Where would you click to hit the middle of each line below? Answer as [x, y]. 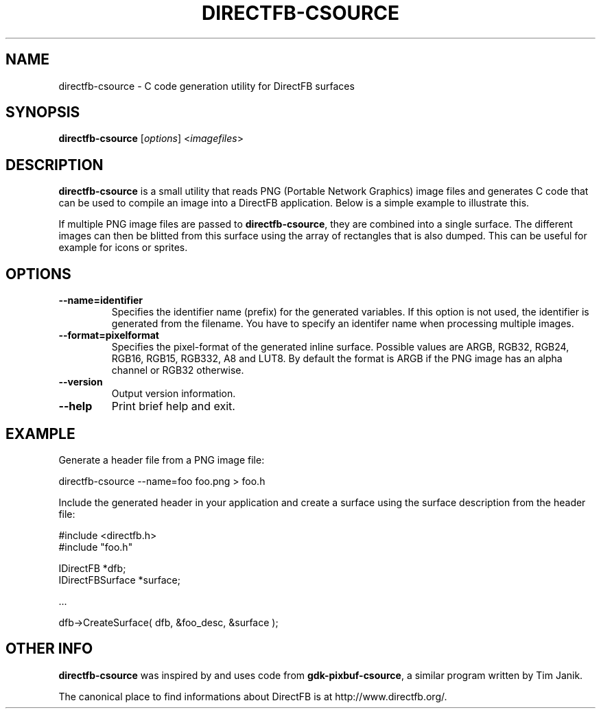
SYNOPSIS [43, 112]
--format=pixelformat [109, 335]
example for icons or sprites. [123, 248]
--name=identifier [101, 300]
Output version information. [174, 394]
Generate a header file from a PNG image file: [162, 460]
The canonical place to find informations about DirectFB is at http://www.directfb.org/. [253, 696]
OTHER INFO [49, 649]
